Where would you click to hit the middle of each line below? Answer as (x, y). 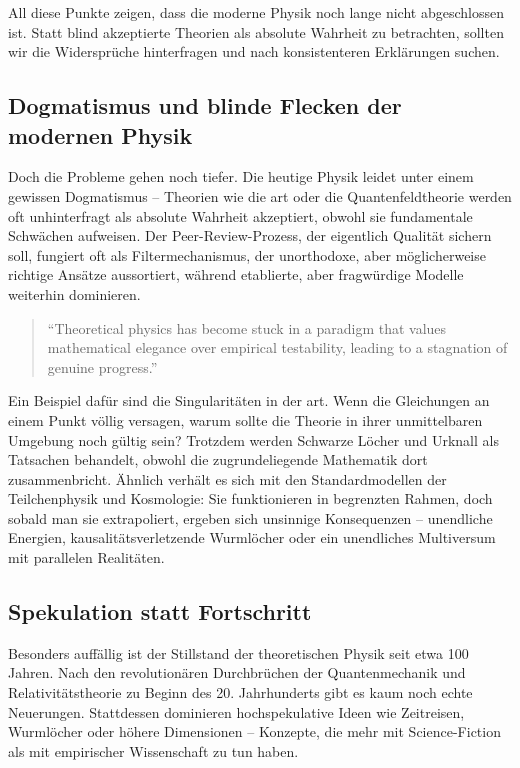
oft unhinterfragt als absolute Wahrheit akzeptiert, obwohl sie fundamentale (240, 215)
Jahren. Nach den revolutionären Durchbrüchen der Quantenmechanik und (237, 672)
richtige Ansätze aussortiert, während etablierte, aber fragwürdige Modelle (236, 274)
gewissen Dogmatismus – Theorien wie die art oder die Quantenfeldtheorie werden (260, 195)
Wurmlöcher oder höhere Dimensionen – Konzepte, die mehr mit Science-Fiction (254, 731)
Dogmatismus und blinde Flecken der (205, 105)
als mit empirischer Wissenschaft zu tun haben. (153, 750)
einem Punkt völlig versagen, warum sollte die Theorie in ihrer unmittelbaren (245, 419)
